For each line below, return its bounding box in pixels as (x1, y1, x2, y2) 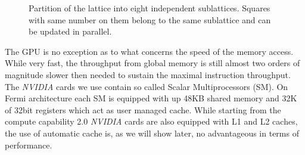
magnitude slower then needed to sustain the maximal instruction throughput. (5, 68, 291, 80)
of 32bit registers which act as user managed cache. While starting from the (5, 103, 281, 116)
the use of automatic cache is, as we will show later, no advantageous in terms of (5, 126, 299, 139)
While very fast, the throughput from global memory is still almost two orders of (5, 57, 300, 69)
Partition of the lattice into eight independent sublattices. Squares (29, 2, 270, 14)
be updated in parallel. (29, 25, 112, 38)
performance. (5, 138, 52, 151)
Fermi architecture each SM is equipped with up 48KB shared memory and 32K (5, 92, 297, 104)
